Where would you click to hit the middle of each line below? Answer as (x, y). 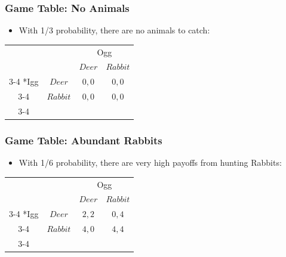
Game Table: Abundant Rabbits (84, 140)
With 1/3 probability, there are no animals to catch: (114, 30)
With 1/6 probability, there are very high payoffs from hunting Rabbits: (150, 162)
